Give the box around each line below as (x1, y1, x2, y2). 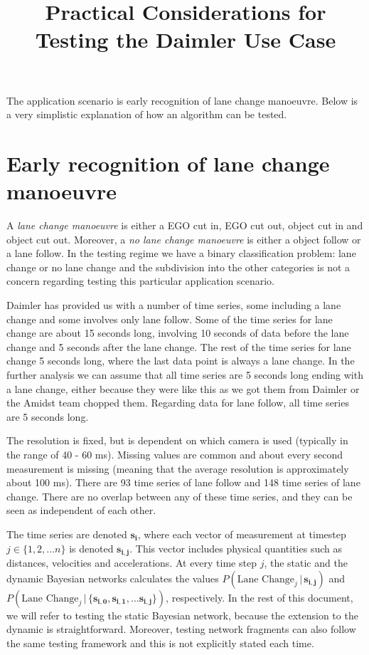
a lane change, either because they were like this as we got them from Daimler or (6, 381, 360, 396)
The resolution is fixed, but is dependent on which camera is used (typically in (6, 433, 348, 448)
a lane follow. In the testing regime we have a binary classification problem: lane (6, 246, 356, 261)
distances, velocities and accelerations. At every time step (6, 555, 257, 570)
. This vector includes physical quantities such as (129, 540, 342, 555)
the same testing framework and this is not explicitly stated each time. (6, 635, 314, 650)
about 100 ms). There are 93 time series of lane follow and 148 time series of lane (6, 475, 360, 490)
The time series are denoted (6, 526, 127, 541)
